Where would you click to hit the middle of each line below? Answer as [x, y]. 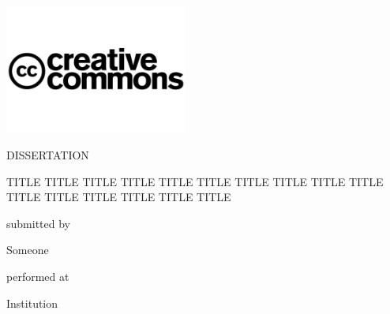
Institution [32, 303]
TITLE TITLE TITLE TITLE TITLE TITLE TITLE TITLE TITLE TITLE [195, 181]
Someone [28, 250]
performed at [38, 276]
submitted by [38, 223]
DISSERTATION [48, 154]
